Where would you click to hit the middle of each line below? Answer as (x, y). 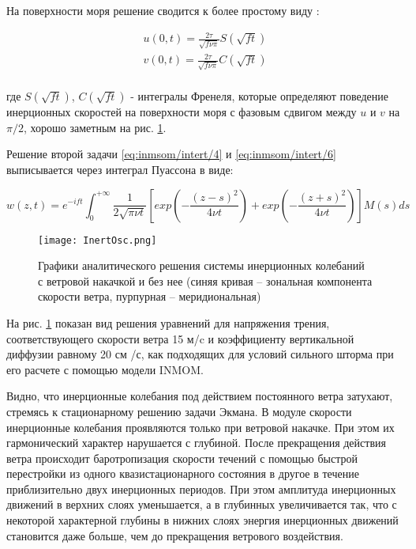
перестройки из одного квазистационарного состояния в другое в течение (183, 473)
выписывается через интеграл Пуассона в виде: (120, 169)
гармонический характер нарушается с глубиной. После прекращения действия (196, 443)
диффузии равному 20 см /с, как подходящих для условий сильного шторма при (200, 354)
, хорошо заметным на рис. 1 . (95, 127)
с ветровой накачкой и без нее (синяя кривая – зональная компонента (205, 280)
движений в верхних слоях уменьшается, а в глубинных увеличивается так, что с (202, 504)
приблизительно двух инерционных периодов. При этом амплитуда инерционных (201, 488)
